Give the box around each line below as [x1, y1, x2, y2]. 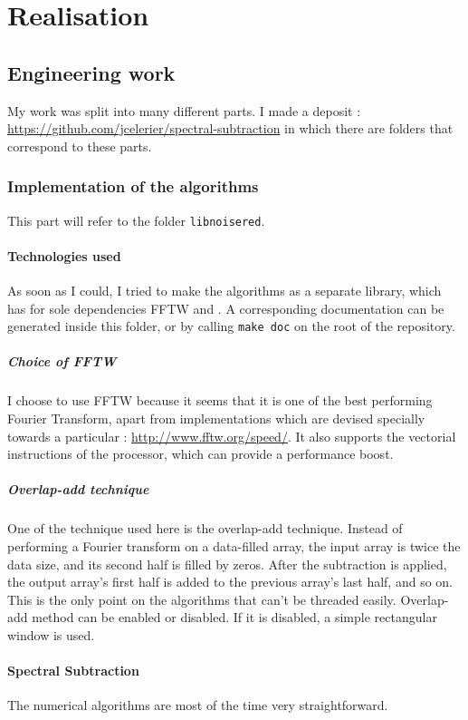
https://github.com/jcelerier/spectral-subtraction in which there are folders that [7, 119, 454, 138]
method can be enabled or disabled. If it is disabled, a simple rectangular [32, 608, 437, 627]
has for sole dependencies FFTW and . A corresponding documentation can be [7, 298, 444, 317]
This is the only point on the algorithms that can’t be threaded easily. [7, 589, 396, 608]
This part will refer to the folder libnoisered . [7, 210, 265, 229]
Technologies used [7, 246, 121, 265]
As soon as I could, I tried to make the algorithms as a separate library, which [7, 281, 442, 300]
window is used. [7, 625, 95, 644]
